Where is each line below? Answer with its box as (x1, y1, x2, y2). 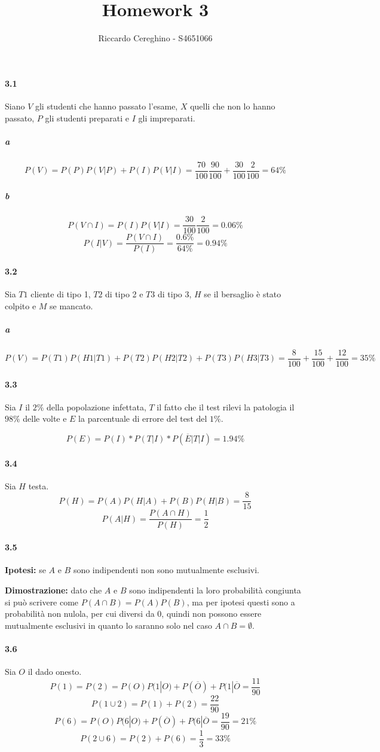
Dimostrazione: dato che (5, 583, 102, 596)
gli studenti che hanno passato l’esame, (35, 99, 178, 112)
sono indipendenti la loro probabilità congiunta (129, 583, 301, 596)
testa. (28, 479, 49, 492)
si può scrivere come (5, 595, 79, 608)
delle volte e (23, 412, 67, 425)
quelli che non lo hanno (190, 99, 275, 112)
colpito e (5, 299, 36, 312)
